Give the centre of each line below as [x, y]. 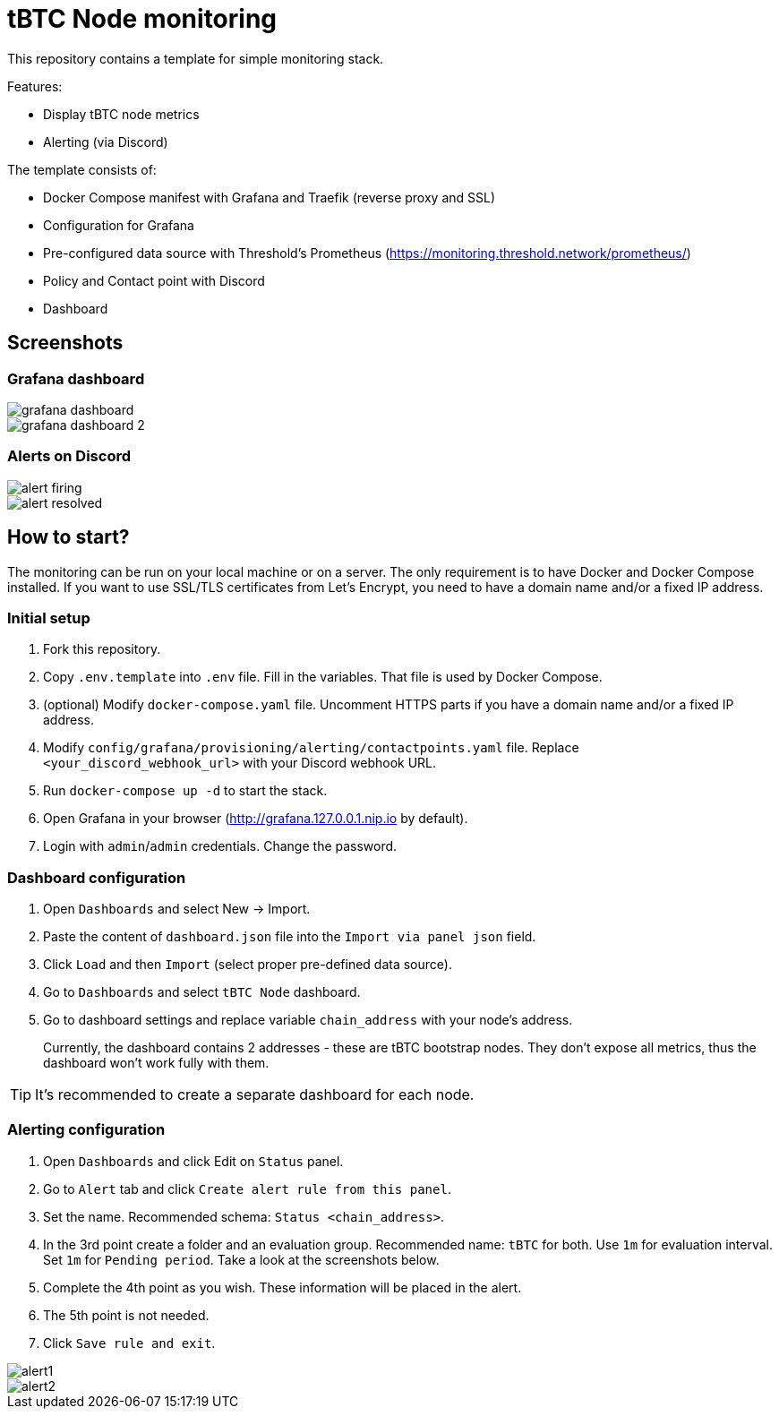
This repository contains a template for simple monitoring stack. [196, 58]
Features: [35, 86]
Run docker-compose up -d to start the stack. [185, 791]
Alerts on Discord [69, 456]
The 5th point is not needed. [126, 1315]
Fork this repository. [102, 649]
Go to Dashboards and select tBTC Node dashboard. [202, 992]
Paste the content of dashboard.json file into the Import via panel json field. [290, 937]
